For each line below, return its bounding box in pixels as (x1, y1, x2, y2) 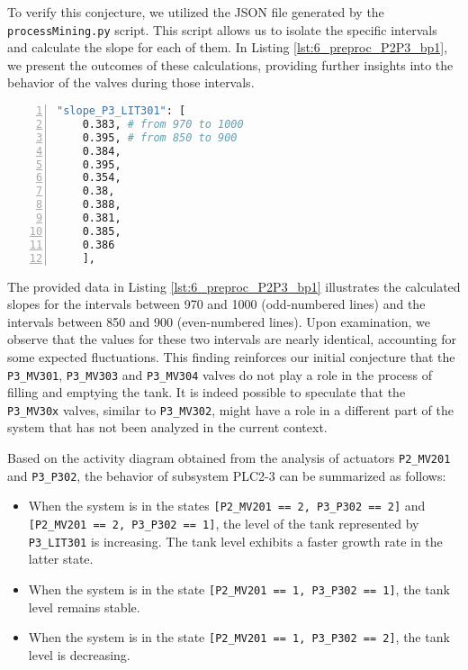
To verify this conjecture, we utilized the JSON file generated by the (7, 3, 384, 21)
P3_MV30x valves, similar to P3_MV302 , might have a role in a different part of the (7, 400, 454, 419)
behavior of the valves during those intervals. (7, 73, 255, 92)
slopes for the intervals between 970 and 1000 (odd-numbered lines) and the (7, 294, 426, 313)
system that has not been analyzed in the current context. (7, 418, 328, 437)
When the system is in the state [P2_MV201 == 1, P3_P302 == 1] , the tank (28, 579, 450, 598)
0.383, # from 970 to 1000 (82, 117, 244, 131)
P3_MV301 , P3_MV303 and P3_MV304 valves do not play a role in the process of (7, 365, 432, 384)
